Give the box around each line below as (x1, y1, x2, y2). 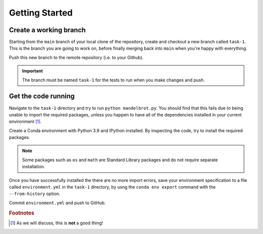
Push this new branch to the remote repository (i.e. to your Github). (9, 54, 144, 60)
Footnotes (9, 210, 35, 216)
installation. (22, 164, 45, 170)
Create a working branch (9, 26, 86, 34)
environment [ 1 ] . (9, 118, 42, 124)
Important (22, 68, 43, 74)
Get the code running (9, 92, 75, 100)
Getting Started (9, 7, 73, 18)
